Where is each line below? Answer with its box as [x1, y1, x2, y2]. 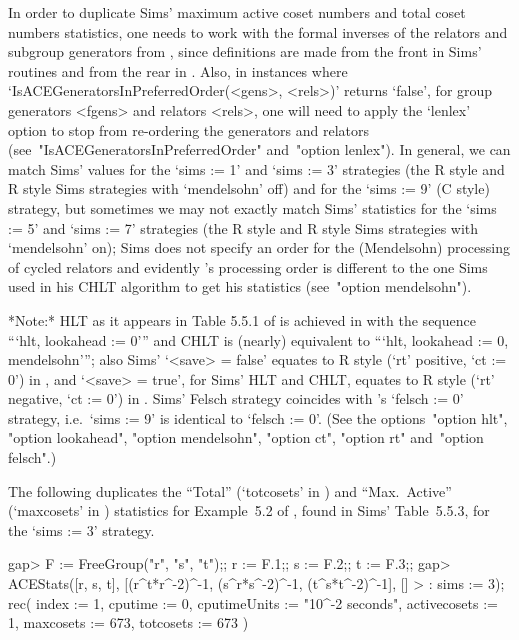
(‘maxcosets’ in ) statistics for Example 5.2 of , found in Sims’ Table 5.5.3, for [8, 500, 490, 521]
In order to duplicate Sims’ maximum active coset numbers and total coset [8, 2, 466, 22]
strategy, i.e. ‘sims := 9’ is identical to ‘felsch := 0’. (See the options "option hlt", [8, 407, 508, 428]
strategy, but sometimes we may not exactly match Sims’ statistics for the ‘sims [8, 197, 497, 218]
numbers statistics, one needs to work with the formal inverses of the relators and [8, 21, 508, 42]
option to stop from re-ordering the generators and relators [8, 119, 370, 140]
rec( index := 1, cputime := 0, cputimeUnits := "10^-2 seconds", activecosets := [8, 592, 498, 613]
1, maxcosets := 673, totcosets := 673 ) [8, 612, 249, 633]
